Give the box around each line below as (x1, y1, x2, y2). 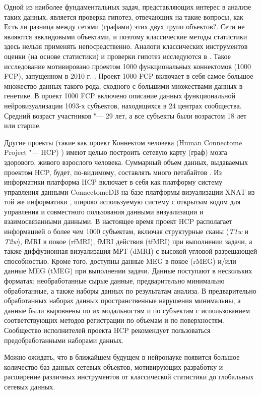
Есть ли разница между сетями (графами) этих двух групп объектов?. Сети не (4, 21, 245, 32)
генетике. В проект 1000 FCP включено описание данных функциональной (4, 90, 236, 101)
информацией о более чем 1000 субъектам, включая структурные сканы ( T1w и (4, 226, 248, 237)
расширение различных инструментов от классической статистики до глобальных (4, 371, 254, 382)
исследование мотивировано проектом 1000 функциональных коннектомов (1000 (4, 61, 251, 71)
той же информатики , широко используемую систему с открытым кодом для (4, 196, 241, 207)
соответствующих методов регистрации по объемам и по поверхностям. (4, 315, 224, 325)
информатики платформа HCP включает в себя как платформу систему (4, 177, 223, 187)
